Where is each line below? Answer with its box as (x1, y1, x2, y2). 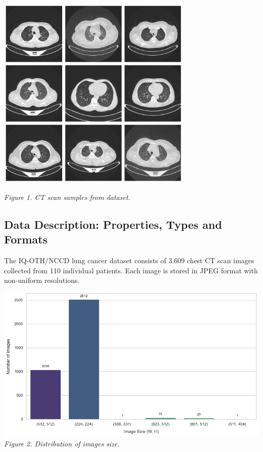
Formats (4, 231, 48, 247)
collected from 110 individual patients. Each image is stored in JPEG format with (4, 265, 258, 275)
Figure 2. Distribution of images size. (4, 438, 120, 448)
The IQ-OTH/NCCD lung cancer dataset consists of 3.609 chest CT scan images (4, 255, 254, 265)
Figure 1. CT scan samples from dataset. (4, 191, 130, 202)
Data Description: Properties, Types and (4, 216, 222, 232)
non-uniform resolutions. (4, 275, 80, 285)
